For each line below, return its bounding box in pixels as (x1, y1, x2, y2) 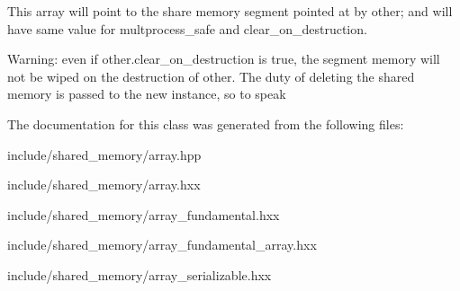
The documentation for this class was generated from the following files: (7, 114, 404, 133)
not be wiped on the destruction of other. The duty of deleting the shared (7, 66, 415, 85)
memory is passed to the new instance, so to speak (7, 84, 286, 103)
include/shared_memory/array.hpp (7, 145, 202, 163)
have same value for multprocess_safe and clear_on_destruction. (7, 19, 367, 38)
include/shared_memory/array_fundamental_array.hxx (7, 235, 317, 254)
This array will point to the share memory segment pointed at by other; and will (7, 2, 453, 20)
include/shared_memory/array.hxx (7, 175, 201, 194)
